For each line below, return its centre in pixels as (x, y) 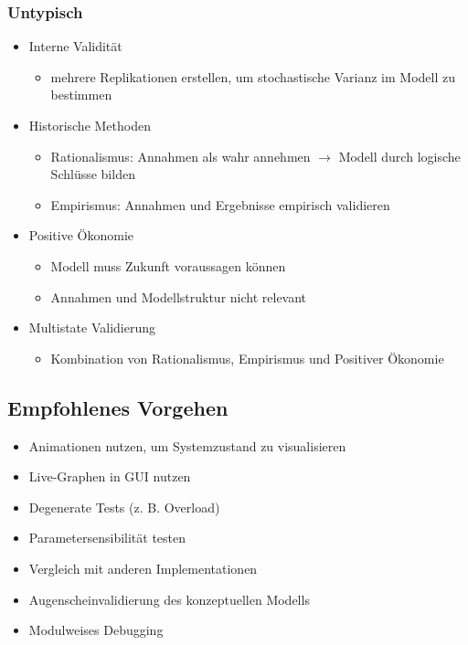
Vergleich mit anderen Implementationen (143, 568)
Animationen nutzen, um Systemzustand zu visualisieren (187, 445)
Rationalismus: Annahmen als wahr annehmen (181, 156)
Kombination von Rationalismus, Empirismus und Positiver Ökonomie (247, 358)
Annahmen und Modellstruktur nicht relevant (179, 296)
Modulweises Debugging (96, 630)
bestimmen (81, 95)
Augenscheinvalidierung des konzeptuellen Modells (169, 599)
